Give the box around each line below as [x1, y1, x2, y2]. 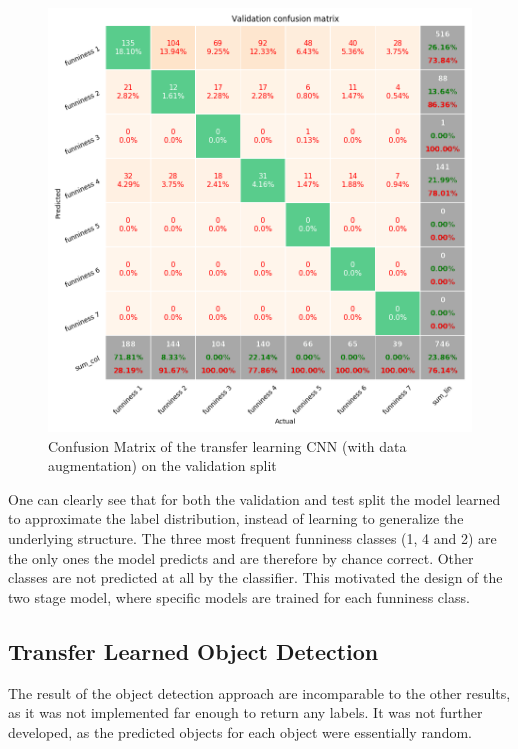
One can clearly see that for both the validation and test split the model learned [8, 488, 501, 509]
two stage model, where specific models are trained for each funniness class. [8, 586, 470, 607]
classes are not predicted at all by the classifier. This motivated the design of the [8, 567, 503, 588]
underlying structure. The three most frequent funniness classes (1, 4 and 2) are [8, 527, 497, 548]
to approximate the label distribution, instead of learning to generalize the [8, 508, 464, 529]
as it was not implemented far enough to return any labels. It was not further [8, 702, 483, 723]
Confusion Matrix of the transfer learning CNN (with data [48, 435, 407, 456]
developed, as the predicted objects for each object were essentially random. [8, 721, 472, 742]
